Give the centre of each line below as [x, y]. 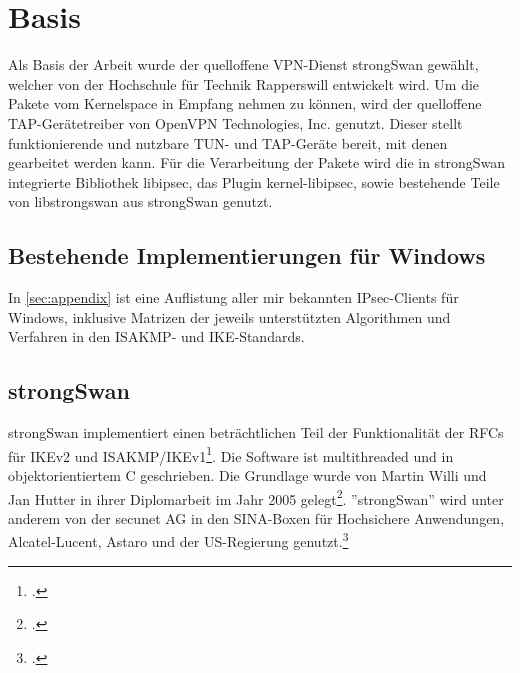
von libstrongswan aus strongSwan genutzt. [140, 201]
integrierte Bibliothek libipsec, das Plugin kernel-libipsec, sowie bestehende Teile [254, 181]
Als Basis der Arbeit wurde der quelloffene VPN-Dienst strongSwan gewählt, [243, 64]
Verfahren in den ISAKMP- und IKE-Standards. [156, 336]
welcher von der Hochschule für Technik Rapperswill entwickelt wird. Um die [244, 83]
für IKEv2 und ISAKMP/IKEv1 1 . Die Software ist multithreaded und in [231, 454]
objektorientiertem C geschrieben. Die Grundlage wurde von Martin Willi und [247, 474]
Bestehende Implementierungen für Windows [247, 255]
